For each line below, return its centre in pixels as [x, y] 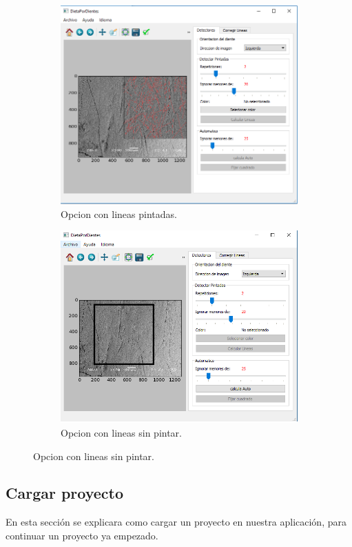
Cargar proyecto [65, 493]
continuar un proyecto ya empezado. [82, 535]
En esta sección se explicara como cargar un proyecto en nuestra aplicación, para [176, 522]
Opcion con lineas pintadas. [119, 213]
